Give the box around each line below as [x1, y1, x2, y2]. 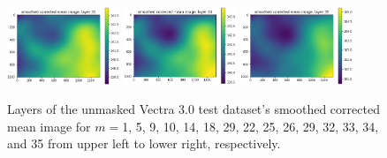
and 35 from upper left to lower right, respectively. [7, 134, 281, 153]
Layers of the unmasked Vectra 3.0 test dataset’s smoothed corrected [7, 100, 380, 118]
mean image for [7, 117, 91, 135]
